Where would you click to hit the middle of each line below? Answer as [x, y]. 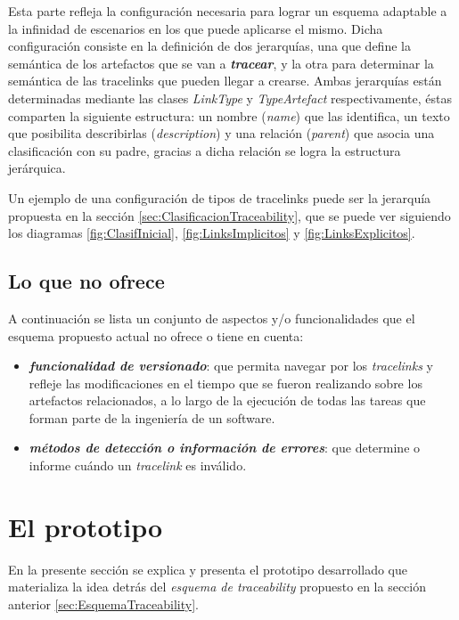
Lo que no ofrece [86, 281]
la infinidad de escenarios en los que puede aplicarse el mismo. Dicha [196, 28]
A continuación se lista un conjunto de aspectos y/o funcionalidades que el [212, 318]
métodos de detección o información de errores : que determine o [225, 448]
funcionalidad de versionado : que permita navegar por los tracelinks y [231, 366]
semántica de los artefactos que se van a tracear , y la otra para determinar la [221, 63]
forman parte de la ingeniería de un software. [152, 417]
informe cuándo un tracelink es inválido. [138, 465]
